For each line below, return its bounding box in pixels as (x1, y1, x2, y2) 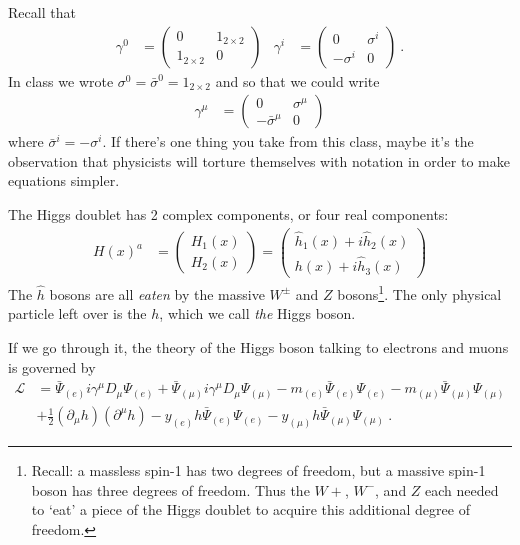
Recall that (8, 2, 76, 22)
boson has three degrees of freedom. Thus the (31, 479, 310, 500)
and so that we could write (215, 70, 380, 91)
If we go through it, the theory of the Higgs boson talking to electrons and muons (8, 337, 509, 358)
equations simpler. (8, 170, 120, 191)
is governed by (8, 356, 96, 377)
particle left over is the (8, 303, 147, 324)
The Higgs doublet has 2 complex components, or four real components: (8, 204, 449, 225)
